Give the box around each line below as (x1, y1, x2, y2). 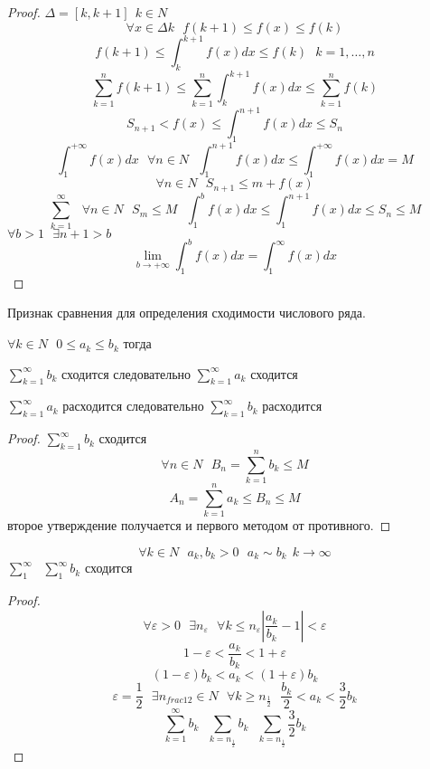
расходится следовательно (62, 396, 204, 415)
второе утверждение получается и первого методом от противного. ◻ (7, 516, 391, 535)
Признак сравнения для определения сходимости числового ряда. (7, 303, 366, 322)
